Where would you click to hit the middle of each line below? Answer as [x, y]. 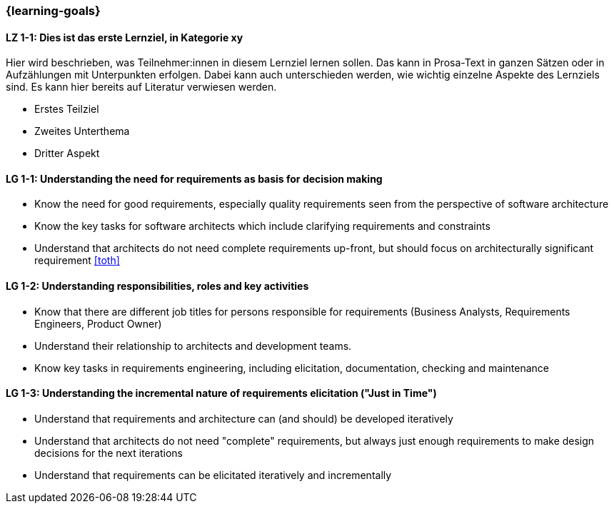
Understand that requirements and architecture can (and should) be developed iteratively [244, 418]
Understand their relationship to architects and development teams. [193, 346]
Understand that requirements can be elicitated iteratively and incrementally [213, 475]
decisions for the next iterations [109, 453]
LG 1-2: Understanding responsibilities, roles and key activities [157, 286]
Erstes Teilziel [67, 109]
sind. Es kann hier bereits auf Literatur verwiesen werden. [141, 87]
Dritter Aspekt [67, 153]
